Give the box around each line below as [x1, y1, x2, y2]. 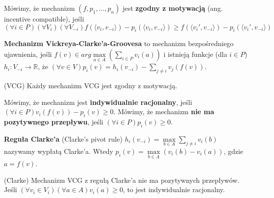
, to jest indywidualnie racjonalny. [123, 184, 225, 195]
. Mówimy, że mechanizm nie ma [113, 106, 214, 117]
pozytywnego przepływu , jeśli [4, 116, 103, 126]
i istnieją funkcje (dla [163, 49, 227, 59]
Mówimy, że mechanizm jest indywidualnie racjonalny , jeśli [4, 97, 192, 107]
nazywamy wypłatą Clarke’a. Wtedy [4, 146, 113, 156]
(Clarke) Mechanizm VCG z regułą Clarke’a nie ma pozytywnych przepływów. [4, 174, 240, 185]
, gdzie [224, 146, 244, 156]
